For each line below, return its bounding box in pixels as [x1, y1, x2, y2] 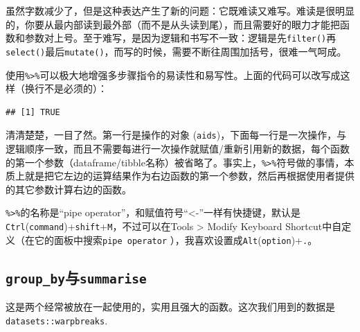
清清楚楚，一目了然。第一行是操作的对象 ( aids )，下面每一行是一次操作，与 [6, 128, 347, 142]
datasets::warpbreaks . [6, 313, 108, 327]
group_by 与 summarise [6, 266, 147, 288]
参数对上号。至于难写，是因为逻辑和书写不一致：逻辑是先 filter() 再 [24, 30, 336, 45]
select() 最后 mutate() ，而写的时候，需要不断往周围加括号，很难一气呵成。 [6, 44, 347, 58]
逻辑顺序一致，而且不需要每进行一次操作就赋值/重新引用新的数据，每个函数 [6, 141, 350, 155]
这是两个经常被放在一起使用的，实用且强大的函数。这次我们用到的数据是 [6, 299, 335, 314]
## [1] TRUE [6, 107, 60, 117]
